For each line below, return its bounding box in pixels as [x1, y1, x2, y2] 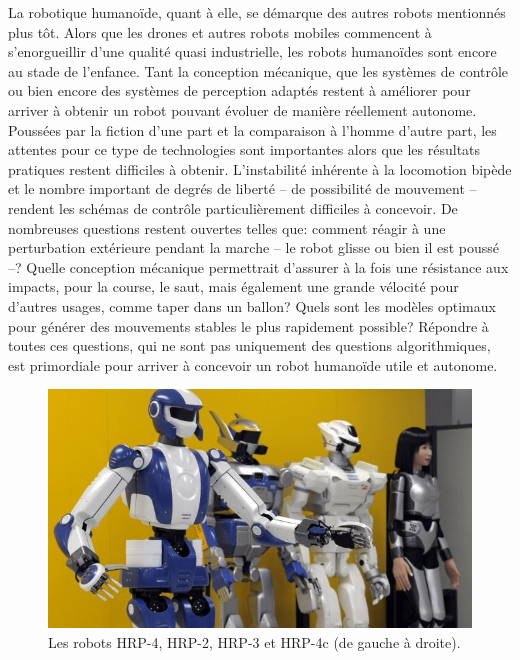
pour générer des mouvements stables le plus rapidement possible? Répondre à [8, 315, 489, 336]
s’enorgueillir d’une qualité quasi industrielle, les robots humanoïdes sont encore [8, 41, 497, 62]
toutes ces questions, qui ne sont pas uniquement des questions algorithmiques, [8, 335, 491, 356]
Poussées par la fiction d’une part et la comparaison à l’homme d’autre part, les [8, 119, 497, 140]
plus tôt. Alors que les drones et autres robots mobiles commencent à [8, 21, 432, 42]
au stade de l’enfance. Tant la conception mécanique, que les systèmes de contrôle [8, 60, 509, 81]
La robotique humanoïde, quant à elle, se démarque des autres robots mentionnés [8, 2, 506, 22]
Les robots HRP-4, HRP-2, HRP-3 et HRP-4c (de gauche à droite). [48, 631, 461, 652]
